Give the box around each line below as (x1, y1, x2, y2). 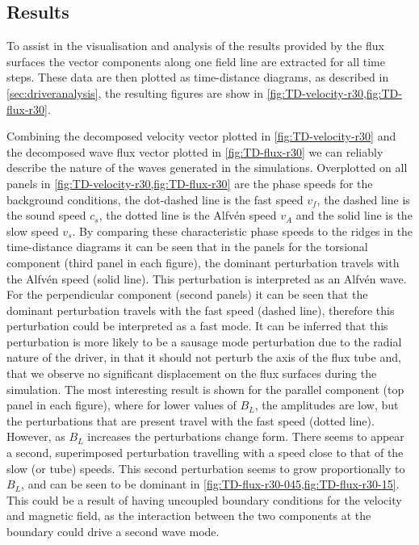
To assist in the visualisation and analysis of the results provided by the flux (6, 37, 384, 54)
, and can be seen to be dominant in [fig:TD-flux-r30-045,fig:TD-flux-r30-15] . (21, 476, 400, 493)
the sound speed (6, 207, 86, 224)
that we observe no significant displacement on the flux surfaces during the (6, 365, 377, 382)
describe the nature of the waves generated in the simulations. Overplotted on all (6, 159, 408, 176)
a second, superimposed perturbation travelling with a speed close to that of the (6, 444, 404, 461)
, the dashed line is (316, 191, 410, 208)
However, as (6, 428, 65, 445)
